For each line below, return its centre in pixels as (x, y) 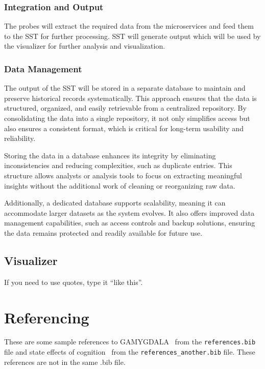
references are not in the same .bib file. (65, 362)
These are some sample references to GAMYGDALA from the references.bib (130, 342)
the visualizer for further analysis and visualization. (85, 46)
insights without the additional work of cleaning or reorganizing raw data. (120, 185)
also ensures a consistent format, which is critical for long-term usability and (124, 128)
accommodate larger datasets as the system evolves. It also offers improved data (129, 212)
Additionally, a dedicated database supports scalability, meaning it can (115, 203)
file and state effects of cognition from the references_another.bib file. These (130, 352)
